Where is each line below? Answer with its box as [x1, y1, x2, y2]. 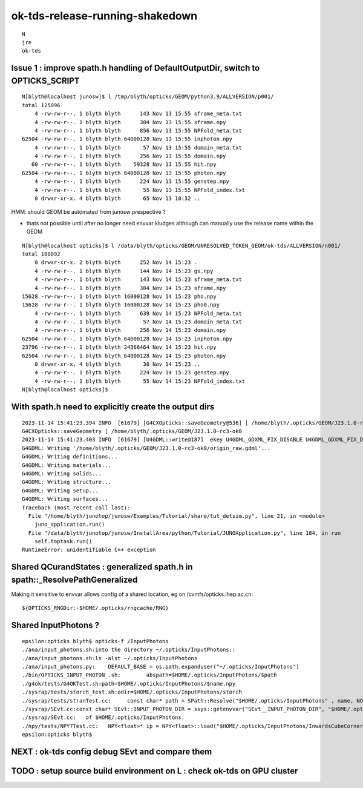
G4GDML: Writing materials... [22, 462, 112, 469]
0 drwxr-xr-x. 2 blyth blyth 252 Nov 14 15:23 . [34, 259, 198, 266]
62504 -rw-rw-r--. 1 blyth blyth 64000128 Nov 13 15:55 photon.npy [22, 170, 226, 176]
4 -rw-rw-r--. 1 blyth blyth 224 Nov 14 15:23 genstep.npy [34, 369, 229, 376]
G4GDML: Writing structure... [22, 478, 112, 486]
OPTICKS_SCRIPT [11, 76, 80, 86]
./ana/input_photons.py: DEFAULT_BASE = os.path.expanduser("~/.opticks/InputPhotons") [22, 663, 299, 670]
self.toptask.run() [34, 538, 93, 545]
